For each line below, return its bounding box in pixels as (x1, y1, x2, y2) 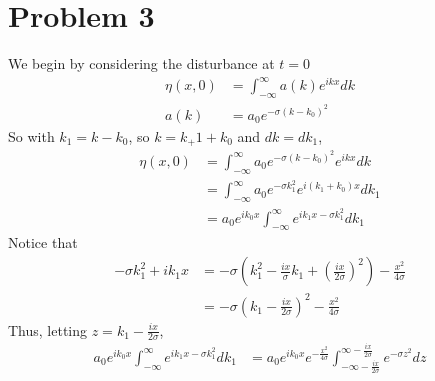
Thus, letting (8, 319, 88, 340)
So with (8, 125, 55, 146)
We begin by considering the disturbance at (8, 53, 275, 74)
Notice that (8, 232, 78, 253)
